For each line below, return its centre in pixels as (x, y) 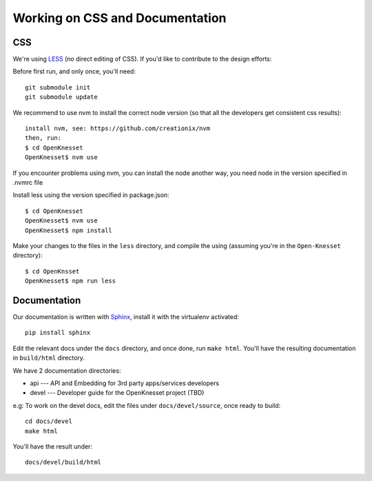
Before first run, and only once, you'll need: (74, 72)
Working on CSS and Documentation (120, 18)
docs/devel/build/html (63, 462)
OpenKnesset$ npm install (69, 230)
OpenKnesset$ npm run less (71, 281)
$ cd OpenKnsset (52, 271)
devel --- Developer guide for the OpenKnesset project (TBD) (117, 393)
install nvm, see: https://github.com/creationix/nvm (117, 129)
